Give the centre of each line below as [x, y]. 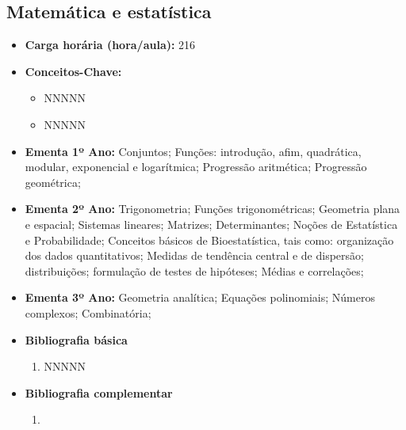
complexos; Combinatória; [88, 312]
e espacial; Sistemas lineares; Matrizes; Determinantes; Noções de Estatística [211, 224]
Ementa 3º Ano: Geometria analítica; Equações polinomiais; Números [200, 297]
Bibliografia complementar [99, 392]
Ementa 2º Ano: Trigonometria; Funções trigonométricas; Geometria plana [213, 209]
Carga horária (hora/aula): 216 [110, 45]
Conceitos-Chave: [73, 71]
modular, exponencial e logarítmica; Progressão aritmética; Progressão [196, 167]
